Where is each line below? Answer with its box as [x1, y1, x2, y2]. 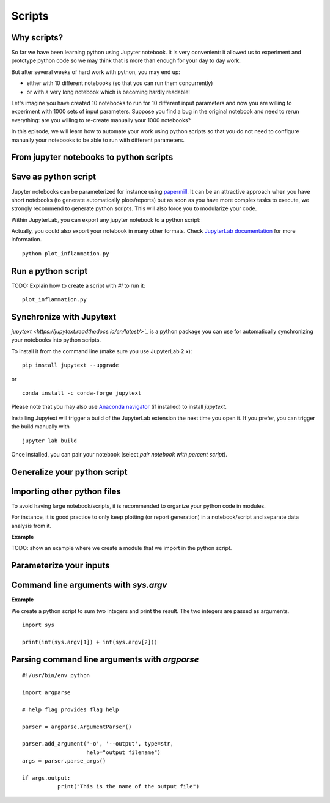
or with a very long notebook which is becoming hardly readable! [26, 88, 191, 95]
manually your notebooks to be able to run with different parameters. [11, 136, 185, 144]
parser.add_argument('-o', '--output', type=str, [22, 740, 174, 747]
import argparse [22, 689, 71, 696]
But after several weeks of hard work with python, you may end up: [11, 68, 180, 76]
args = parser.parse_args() [22, 758, 106, 765]
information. [11, 236, 42, 243]
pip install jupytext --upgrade [22, 362, 119, 369]
